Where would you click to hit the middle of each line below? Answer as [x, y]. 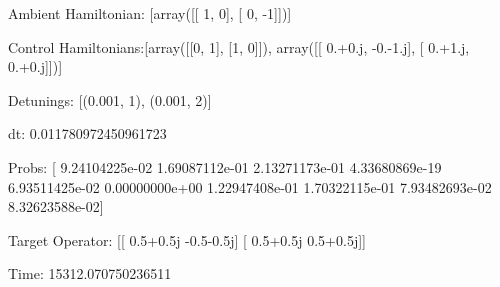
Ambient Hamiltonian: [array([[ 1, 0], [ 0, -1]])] [150, 13]
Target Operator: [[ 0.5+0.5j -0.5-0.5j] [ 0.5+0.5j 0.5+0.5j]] [187, 239]
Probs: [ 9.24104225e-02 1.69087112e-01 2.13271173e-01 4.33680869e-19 [225, 166]
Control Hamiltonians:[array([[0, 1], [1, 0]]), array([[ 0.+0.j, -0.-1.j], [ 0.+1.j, [239, 46]
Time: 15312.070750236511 [90, 273]
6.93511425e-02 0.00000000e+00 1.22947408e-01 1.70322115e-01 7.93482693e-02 [250, 186]
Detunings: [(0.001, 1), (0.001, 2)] [110, 99]
